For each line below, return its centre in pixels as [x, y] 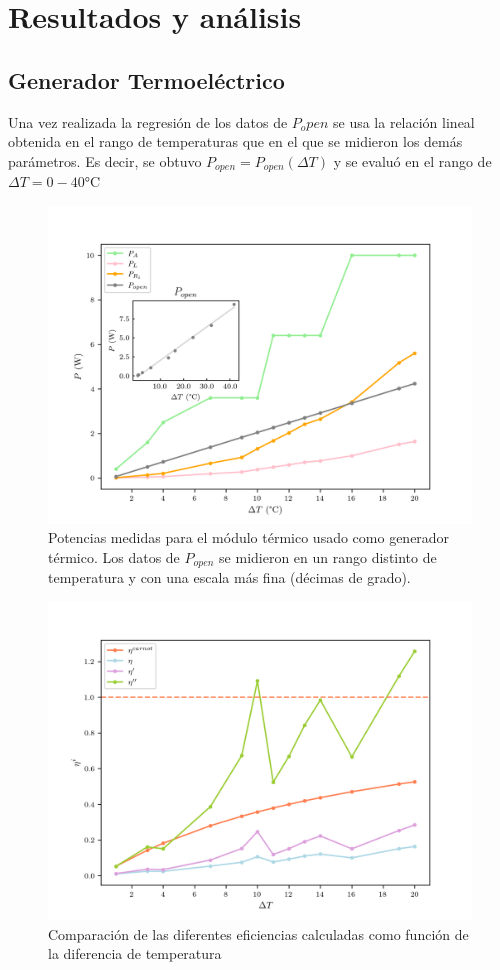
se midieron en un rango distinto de [328, 557]
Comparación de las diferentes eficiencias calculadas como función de [258, 933]
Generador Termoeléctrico [146, 79]
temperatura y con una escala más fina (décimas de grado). [229, 577]
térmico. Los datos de [114, 557]
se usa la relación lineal [404, 121]
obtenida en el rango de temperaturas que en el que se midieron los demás [235, 141]
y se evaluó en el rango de [412, 160]
